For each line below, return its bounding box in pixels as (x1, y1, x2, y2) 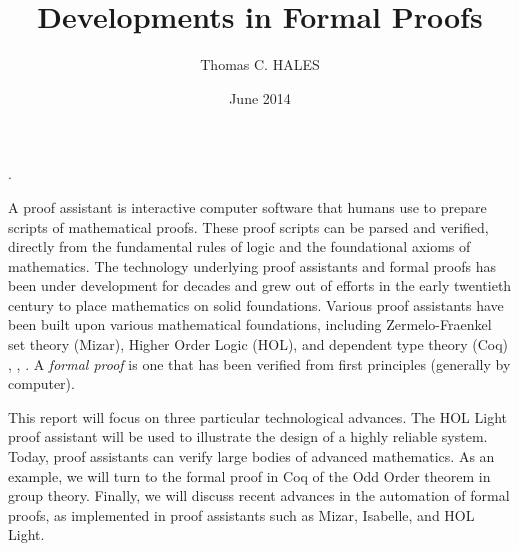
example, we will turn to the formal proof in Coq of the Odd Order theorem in (8, 465, 491, 486)
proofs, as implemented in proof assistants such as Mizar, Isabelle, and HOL (8, 504, 475, 525)
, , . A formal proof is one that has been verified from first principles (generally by (8, 353, 511, 374)
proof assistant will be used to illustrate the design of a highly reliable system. (8, 426, 488, 447)
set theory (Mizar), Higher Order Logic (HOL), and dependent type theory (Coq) (8, 334, 509, 355)
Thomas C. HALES (200, 54, 320, 75)
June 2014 (229, 87, 291, 108)
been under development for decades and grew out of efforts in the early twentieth (8, 275, 512, 296)
